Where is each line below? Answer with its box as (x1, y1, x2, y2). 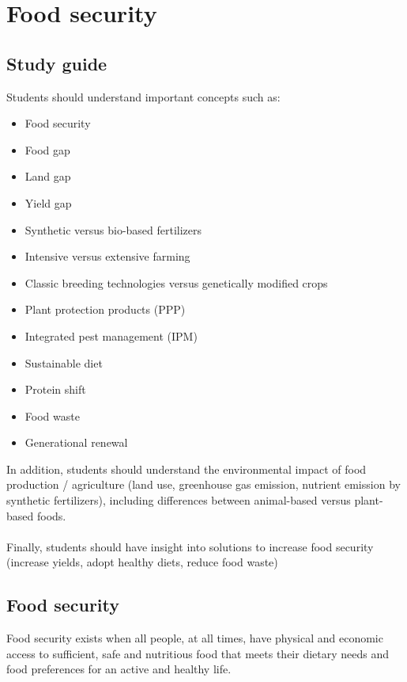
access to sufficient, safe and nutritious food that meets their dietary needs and (6, 645, 390, 661)
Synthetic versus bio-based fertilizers (24, 221, 202, 238)
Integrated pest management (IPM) (24, 327, 198, 344)
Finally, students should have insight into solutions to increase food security (6, 538, 374, 554)
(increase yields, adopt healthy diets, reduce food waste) (6, 554, 278, 570)
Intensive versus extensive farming (24, 248, 190, 265)
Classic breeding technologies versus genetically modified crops (24, 274, 328, 291)
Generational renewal (24, 434, 128, 451)
